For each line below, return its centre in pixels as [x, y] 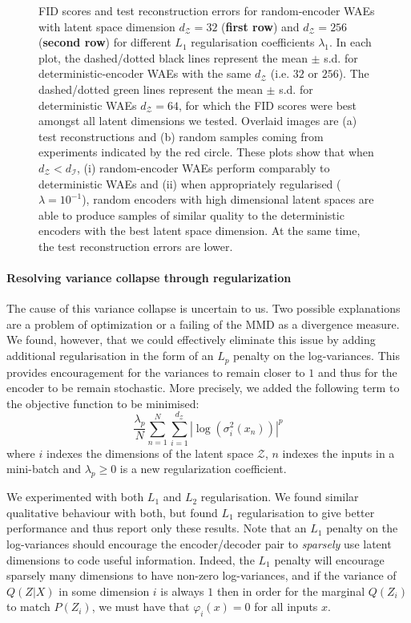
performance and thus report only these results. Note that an [157, 528]
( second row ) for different [105, 42]
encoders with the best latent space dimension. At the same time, [199, 231]
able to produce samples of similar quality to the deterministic [191, 214]
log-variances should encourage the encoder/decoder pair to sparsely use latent [199, 544]
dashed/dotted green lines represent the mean [151, 89]
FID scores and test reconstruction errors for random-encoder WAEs [207, 10]
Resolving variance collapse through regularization [149, 278]
